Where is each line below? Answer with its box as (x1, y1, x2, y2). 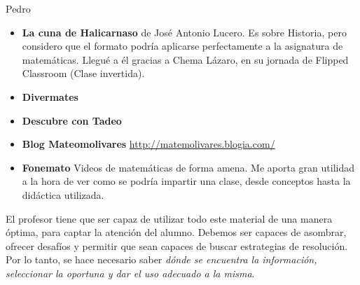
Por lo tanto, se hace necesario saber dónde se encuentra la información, (6, 252, 317, 267)
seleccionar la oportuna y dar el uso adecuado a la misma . (6, 265, 255, 280)
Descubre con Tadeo (22, 113, 122, 127)
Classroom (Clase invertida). (22, 66, 145, 81)
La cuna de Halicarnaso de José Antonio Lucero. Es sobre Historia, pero (22, 25, 347, 39)
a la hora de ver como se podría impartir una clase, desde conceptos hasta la (22, 174, 351, 188)
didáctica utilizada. (22, 187, 104, 202)
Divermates (22, 89, 78, 104)
